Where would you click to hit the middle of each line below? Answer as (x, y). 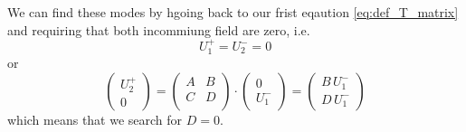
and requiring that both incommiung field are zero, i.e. (159, 29)
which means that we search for (95, 120)
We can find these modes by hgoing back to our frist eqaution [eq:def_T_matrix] (233, 12)
